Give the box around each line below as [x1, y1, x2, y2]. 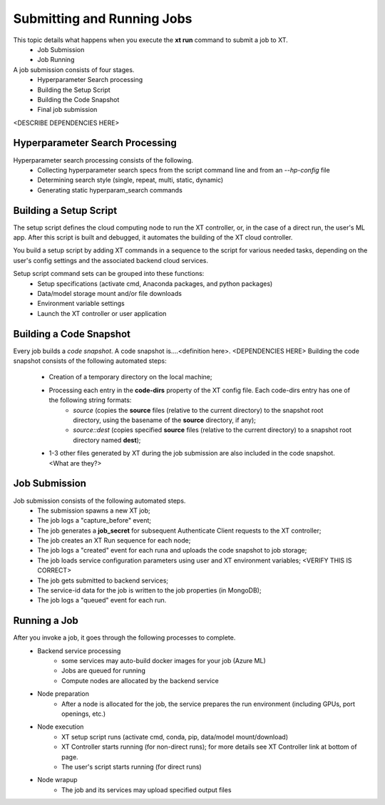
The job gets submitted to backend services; [37, 576, 169, 585]
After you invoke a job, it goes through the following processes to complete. [13, 633, 236, 642]
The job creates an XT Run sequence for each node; [37, 536, 191, 545]
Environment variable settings [37, 299, 125, 308]
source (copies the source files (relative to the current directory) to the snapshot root [73, 406, 324, 414]
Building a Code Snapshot [13, 328, 131, 340]
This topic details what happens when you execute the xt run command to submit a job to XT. [13, 36, 288, 44]
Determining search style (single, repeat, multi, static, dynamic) [37, 175, 224, 185]
